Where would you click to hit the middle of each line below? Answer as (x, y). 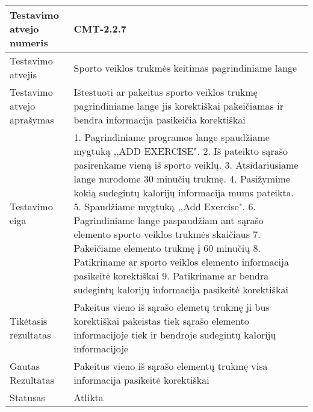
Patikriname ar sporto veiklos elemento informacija (181, 262)
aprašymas (32, 120)
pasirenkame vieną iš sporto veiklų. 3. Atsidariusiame (186, 165)
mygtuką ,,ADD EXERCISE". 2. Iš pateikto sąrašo (181, 151)
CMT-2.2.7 (100, 29)
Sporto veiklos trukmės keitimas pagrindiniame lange (185, 67)
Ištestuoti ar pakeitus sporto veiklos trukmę (166, 92)
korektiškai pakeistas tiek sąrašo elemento (161, 321)
